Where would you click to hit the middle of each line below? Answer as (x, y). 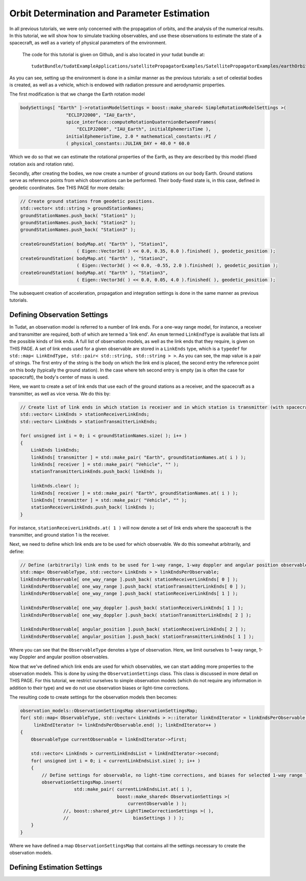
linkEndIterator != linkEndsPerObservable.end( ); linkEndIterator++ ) (125, 725)
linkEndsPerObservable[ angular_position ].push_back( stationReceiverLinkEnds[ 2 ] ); (133, 629)
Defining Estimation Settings (56, 867)
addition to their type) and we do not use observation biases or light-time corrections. (99, 688)
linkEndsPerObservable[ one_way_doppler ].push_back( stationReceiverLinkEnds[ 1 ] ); (132, 608)
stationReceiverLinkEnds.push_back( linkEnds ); (93, 507)
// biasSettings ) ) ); (124, 818)
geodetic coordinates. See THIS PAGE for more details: (67, 188)
